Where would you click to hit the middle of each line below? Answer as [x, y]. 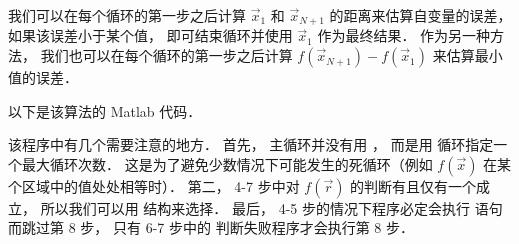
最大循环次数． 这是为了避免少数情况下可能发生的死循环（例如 [227, 163]
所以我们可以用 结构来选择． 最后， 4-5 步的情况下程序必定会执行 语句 [271, 207]
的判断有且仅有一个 [413, 185]
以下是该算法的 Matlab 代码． [105, 110]
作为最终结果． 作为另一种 [404, 35]
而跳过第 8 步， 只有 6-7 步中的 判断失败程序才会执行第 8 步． [211, 227]
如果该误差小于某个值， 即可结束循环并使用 [150, 35]
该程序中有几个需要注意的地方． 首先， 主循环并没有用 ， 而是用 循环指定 [251, 144]
